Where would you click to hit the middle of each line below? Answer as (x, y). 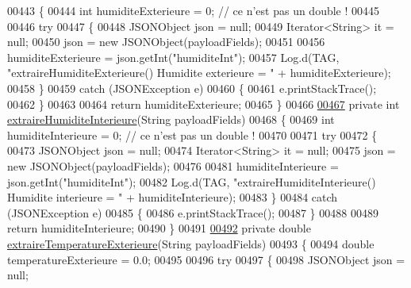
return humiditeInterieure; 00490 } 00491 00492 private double (159, 228)
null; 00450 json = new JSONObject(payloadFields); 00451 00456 (166, 42)
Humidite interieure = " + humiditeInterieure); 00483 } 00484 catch (173, 197)
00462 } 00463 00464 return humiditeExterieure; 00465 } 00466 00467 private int (204, 104)
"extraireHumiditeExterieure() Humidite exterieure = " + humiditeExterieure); (199, 73)
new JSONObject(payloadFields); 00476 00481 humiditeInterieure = (173, 165)
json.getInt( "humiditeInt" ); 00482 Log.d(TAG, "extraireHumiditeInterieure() (192, 181)
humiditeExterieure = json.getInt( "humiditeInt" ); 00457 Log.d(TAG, (173, 57)
